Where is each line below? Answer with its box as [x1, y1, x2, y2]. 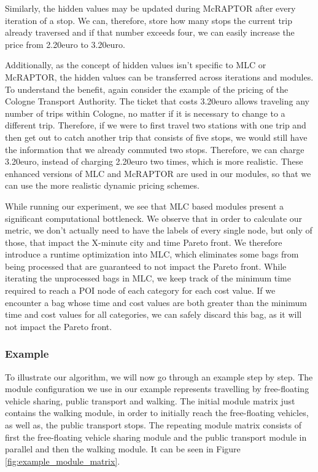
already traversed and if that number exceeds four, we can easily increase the [5, 26, 295, 39]
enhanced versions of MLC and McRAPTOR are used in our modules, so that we [5, 167, 311, 179]
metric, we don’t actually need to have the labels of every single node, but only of [5, 224, 312, 237]
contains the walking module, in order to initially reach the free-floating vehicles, [5, 406, 309, 419]
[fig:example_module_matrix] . [5, 454, 120, 467]
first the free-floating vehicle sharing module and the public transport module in [5, 430, 307, 443]
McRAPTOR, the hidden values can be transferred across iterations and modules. [5, 70, 314, 83]
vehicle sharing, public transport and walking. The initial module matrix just [5, 394, 295, 407]
